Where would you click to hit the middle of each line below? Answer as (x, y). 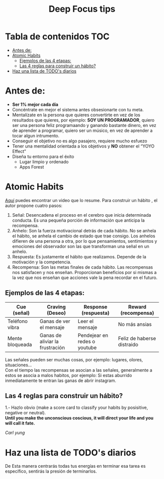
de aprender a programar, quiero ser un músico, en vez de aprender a (82, 130)
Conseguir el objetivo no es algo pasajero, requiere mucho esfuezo (80, 141)
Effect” (19, 151)
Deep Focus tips (82, 9)
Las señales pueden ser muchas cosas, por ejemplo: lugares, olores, (74, 359)
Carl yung (15, 433)
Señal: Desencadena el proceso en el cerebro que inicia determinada (82, 215)
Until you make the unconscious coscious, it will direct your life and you (79, 418)
